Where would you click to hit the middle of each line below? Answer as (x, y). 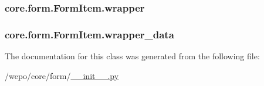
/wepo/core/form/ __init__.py (62, 75)
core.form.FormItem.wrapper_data (89, 34)
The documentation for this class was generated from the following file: (132, 56)
